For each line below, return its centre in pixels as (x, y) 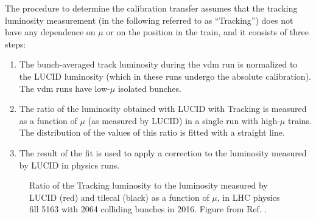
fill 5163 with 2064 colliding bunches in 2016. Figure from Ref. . (148, 209)
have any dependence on (50, 32)
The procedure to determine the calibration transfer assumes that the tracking (151, 8)
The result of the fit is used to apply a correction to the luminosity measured (163, 152)
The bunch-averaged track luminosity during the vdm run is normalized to (158, 64)
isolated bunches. (149, 88)
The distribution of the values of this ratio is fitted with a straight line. (152, 132)
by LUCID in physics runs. (69, 165)
